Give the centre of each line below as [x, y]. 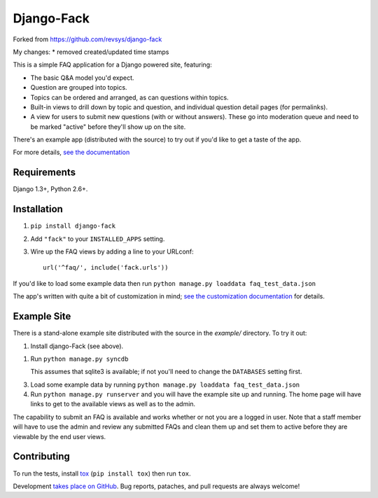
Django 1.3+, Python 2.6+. [50, 189]
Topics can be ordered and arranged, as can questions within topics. [129, 97]
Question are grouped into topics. [79, 88]
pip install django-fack [73, 226]
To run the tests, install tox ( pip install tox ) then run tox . [102, 473]
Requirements [44, 173]
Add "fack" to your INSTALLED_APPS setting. [98, 239]
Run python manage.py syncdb [79, 359]
